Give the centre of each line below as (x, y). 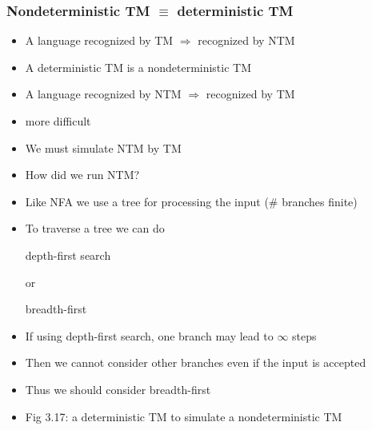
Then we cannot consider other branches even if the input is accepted (196, 362)
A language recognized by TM (99, 40)
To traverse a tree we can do (95, 228)
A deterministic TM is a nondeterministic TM (138, 67)
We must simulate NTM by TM (103, 147)
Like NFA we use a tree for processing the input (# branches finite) (191, 201)
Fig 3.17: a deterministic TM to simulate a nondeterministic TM (184, 416)
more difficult (58, 121)
